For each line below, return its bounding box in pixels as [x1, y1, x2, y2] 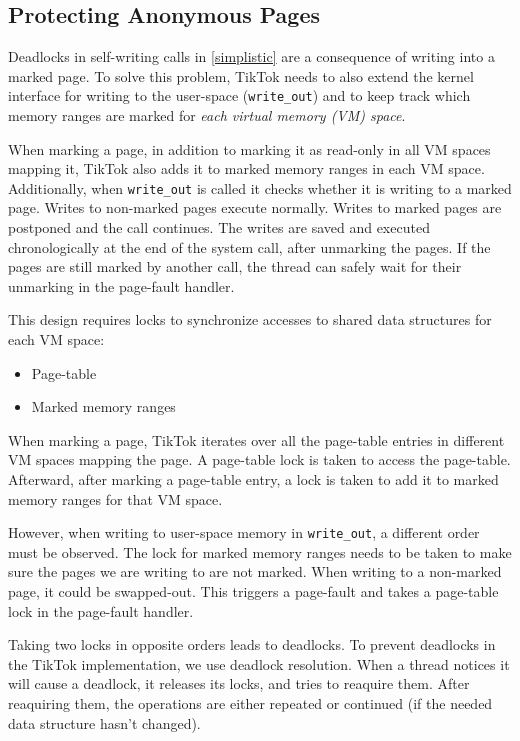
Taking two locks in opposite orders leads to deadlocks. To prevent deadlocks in [8, 634, 496, 655]
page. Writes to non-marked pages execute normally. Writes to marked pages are [8, 197, 502, 218]
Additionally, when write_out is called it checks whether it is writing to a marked [8, 177, 512, 198]
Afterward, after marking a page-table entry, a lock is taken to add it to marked [8, 469, 499, 490]
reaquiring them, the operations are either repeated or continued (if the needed [8, 693, 493, 714]
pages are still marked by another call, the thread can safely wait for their [8, 256, 462, 277]
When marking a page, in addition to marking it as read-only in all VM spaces [8, 138, 491, 159]
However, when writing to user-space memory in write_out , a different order [8, 522, 480, 543]
